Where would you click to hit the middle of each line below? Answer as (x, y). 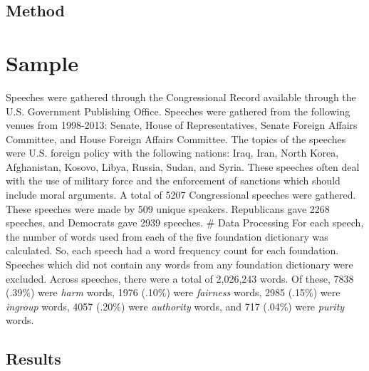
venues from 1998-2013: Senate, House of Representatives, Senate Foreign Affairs (182, 125)
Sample (42, 62)
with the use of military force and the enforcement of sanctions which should (173, 181)
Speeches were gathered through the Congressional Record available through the (181, 96)
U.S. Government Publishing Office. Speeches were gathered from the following (178, 111)
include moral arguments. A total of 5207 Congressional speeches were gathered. (181, 195)
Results (33, 359)
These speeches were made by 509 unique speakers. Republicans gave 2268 (168, 208)
